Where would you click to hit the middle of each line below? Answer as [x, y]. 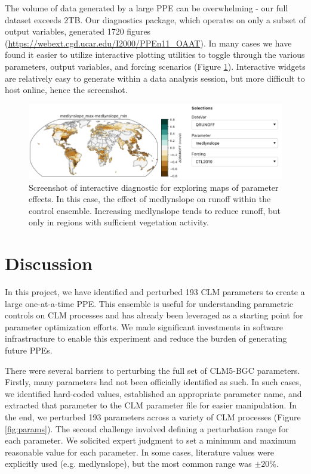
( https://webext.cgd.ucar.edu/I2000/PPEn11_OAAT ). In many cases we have [148, 43]
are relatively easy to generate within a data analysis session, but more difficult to [155, 78]
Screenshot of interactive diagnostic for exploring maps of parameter [154, 187]
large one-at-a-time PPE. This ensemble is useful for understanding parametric [149, 303]
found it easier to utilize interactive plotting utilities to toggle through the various [155, 55]
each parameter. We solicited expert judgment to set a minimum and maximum [150, 440]
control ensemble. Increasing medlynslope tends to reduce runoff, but [155, 210]
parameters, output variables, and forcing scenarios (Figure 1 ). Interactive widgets [155, 66]
